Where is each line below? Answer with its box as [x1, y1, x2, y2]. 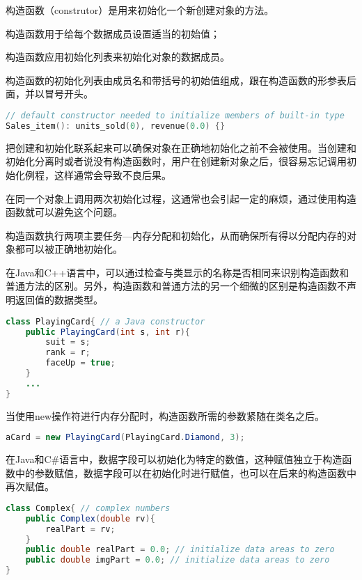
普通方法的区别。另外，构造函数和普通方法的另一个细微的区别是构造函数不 [6, 279, 347, 293]
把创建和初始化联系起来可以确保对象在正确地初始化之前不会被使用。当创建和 [6, 140, 356, 155]
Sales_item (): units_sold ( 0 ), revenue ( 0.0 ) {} [6, 120, 226, 131]
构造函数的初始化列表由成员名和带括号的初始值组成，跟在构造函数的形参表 [6, 72, 347, 87]
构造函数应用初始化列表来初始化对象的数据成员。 [6, 49, 230, 64]
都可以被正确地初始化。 [15, 242, 123, 256]
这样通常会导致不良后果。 [54, 167, 171, 182]
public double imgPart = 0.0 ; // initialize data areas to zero [25, 555, 330, 565]
